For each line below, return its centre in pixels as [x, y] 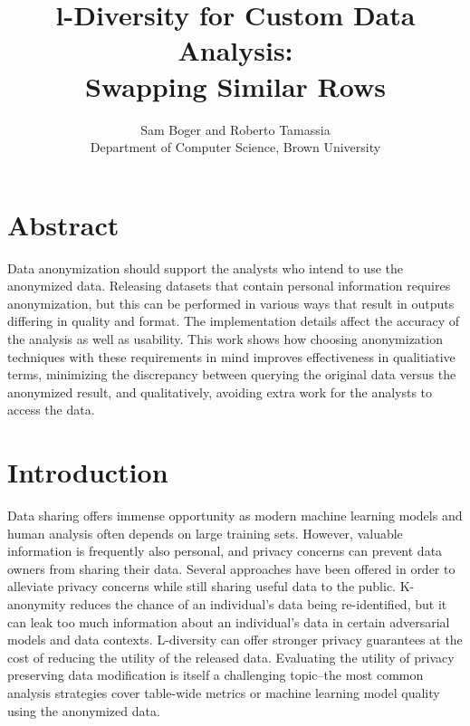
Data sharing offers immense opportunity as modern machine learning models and [235, 516]
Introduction [88, 472]
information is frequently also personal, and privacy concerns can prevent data [225, 551]
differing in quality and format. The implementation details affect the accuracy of [234, 321]
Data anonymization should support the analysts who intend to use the [205, 267]
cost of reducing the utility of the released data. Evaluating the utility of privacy [231, 657]
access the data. [51, 410]
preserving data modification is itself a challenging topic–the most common [216, 675]
